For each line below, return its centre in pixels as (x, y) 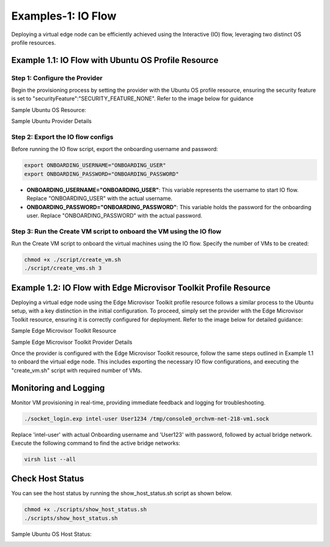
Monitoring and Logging (58, 388)
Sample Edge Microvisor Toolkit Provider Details (72, 342)
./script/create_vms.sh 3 (63, 268)
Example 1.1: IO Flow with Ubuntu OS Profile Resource (115, 60)
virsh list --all (50, 459)
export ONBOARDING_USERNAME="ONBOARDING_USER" (95, 166)
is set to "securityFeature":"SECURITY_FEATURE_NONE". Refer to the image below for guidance (132, 99)
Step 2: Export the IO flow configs (62, 137)
